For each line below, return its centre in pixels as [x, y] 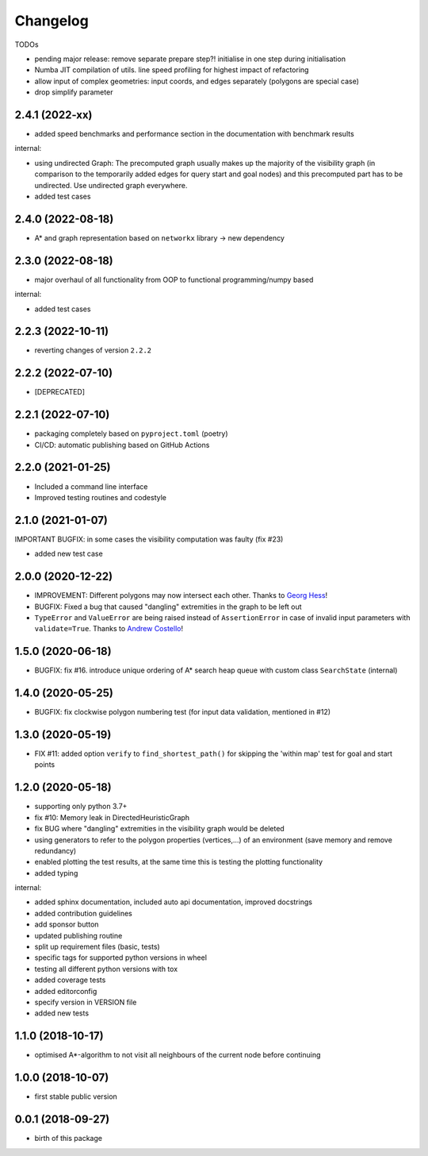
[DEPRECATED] [60, 392]
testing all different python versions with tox [106, 969]
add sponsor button [67, 924]
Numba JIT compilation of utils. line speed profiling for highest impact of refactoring [172, 70]
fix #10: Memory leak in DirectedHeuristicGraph [112, 817]
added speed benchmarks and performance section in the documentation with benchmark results [194, 134]
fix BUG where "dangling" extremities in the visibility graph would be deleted [159, 829]
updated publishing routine [78, 935]
